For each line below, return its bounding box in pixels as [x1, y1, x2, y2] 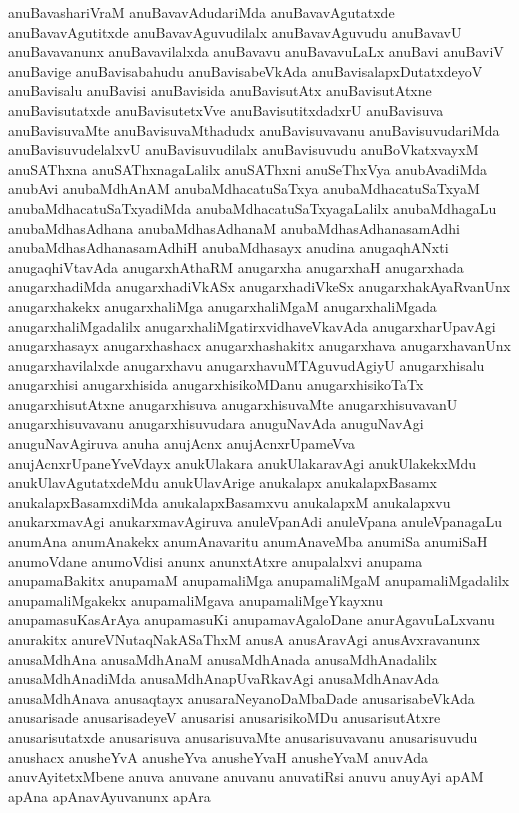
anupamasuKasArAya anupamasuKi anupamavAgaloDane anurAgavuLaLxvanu [8, 609, 495, 630]
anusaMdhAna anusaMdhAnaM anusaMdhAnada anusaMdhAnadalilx [8, 648, 437, 669]
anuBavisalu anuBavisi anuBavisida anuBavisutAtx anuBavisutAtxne [8, 80, 432, 101]
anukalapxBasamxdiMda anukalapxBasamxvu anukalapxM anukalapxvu [8, 491, 451, 512]
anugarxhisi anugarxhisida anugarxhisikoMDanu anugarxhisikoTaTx [8, 374, 424, 395]
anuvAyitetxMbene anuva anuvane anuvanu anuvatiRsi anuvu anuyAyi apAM [8, 766, 484, 787]
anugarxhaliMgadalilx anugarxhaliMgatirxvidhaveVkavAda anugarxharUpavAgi [8, 315, 496, 336]
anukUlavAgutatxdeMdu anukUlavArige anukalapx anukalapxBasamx [8, 472, 437, 493]
